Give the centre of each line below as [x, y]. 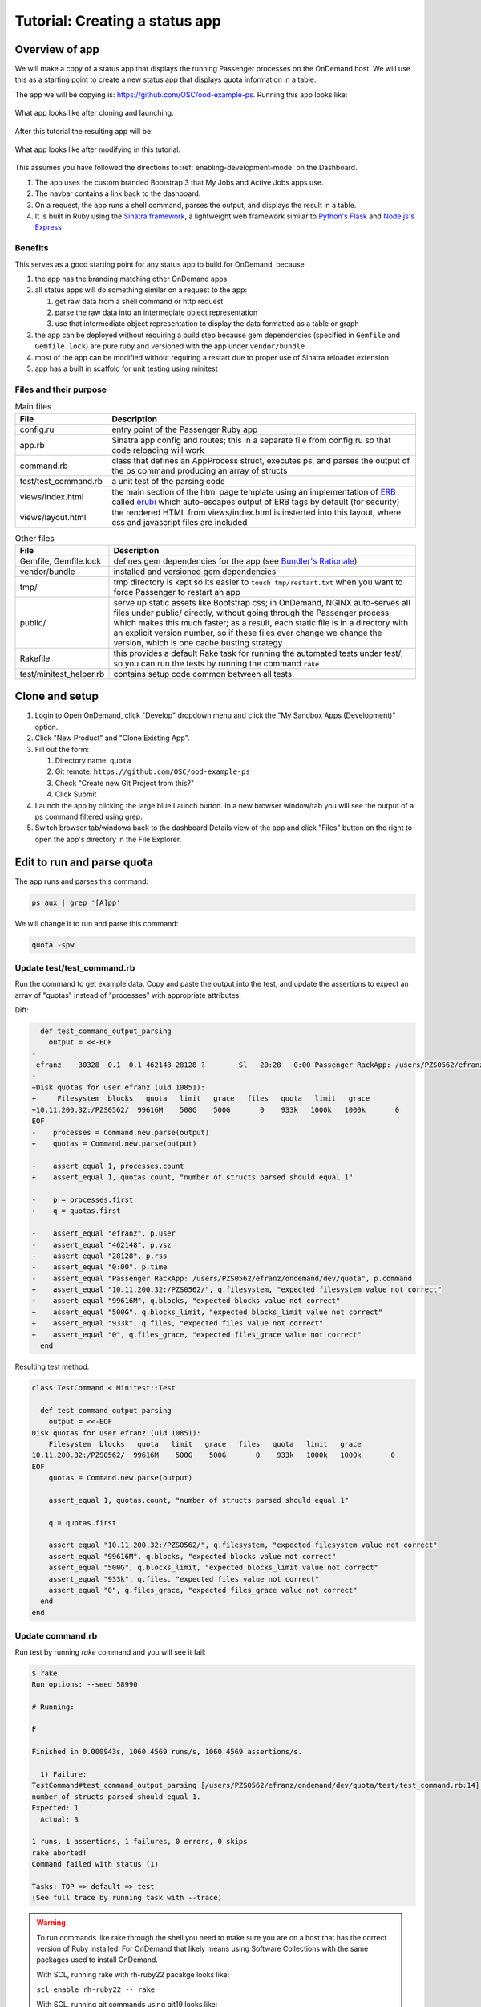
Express [48, 227]
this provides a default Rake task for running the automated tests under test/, [259, 653]
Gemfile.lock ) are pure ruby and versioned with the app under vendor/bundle [170, 346]
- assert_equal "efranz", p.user [104, 1234]
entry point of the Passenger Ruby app [185, 429]
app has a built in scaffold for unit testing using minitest [126, 368]
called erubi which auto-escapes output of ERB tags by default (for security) [256, 502]
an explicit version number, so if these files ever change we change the [248, 633]
